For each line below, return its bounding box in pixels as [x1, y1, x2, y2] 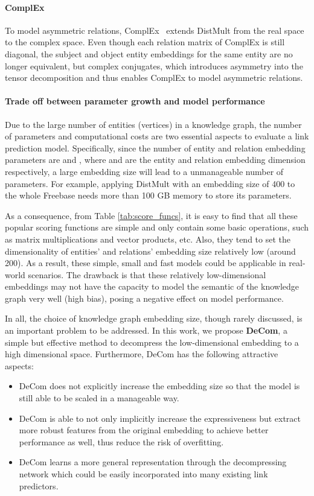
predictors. [19, 479, 59, 492]
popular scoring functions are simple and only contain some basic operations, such [5, 221, 309, 234]
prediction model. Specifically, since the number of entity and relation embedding [5, 141, 306, 154]
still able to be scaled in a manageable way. [19, 392, 179, 404]
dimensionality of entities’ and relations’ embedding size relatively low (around [5, 244, 296, 257]
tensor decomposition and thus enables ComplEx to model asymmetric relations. [5, 71, 303, 84]
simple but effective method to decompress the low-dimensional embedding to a [5, 335, 299, 348]
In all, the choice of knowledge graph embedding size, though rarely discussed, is [5, 312, 303, 325]
